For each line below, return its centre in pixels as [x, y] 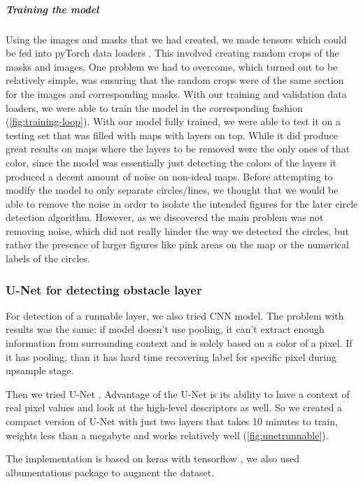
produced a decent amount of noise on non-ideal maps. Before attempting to [169, 176]
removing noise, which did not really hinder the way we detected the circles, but [178, 230]
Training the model [52, 9]
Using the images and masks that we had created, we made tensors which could [176, 39]
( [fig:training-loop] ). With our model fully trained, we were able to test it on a [173, 121]
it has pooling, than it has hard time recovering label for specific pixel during [171, 356]
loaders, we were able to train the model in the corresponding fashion [154, 107]
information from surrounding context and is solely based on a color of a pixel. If [179, 343]
